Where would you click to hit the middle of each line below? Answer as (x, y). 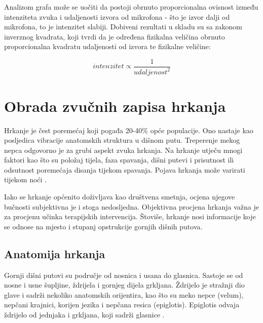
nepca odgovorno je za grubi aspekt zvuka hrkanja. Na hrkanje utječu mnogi (123, 150)
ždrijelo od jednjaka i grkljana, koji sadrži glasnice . (84, 315)
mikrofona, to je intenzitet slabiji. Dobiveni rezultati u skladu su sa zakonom (123, 27)
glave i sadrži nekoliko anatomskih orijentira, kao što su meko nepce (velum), (124, 294)
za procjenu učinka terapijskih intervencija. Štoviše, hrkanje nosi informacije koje (130, 216)
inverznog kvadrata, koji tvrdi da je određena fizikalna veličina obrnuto (115, 36)
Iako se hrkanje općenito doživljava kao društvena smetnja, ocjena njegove (120, 197)
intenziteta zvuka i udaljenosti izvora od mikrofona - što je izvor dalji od (117, 16)
